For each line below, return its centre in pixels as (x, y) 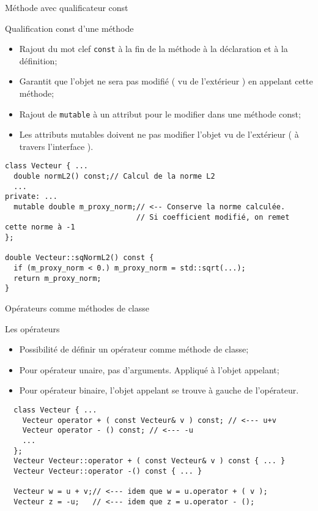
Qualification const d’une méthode (69, 28)
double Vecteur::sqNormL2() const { (79, 258)
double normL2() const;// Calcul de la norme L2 (114, 177)
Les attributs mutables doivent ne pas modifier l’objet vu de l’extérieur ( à (159, 134)
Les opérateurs (32, 328)
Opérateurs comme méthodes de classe (77, 308)
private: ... (31, 197)
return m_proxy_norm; (57, 278)
